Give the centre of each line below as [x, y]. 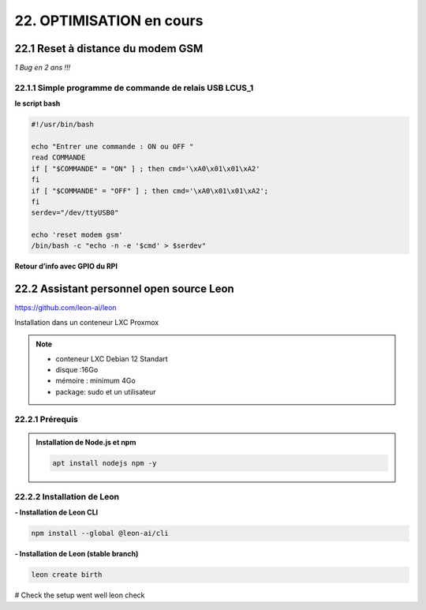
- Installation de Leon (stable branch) [77, 554]
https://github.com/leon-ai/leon [66, 308]
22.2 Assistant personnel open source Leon [124, 289]
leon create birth [67, 575]
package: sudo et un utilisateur [106, 391]
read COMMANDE [58, 157]
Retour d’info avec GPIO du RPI [66, 266]
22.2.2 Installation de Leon [67, 497]
